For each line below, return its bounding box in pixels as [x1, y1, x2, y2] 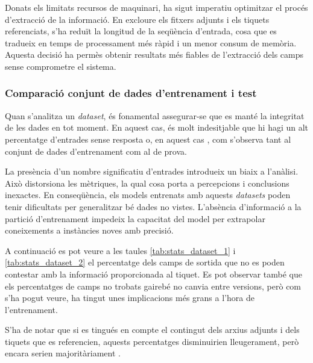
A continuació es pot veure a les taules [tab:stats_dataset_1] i [5, 244, 236, 256]
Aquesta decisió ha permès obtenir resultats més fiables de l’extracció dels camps [5, 48, 304, 61]
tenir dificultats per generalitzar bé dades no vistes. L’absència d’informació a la [5, 200, 302, 213]
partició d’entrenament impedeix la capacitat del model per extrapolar [5, 212, 265, 225]
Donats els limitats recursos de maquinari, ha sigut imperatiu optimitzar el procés [5, 1, 308, 13]
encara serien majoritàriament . [5, 347, 121, 359]
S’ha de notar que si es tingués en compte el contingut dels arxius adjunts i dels [5, 323, 300, 336]
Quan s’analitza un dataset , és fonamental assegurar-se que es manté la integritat [5, 109, 305, 122]
